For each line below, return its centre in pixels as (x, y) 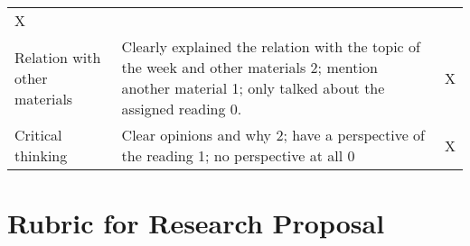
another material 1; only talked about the (253, 88)
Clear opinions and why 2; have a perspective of (273, 135)
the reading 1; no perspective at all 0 (238, 155)
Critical (38, 135)
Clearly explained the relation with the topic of (271, 46)
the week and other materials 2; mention (249, 67)
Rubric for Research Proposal (196, 223)
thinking (41, 155)
